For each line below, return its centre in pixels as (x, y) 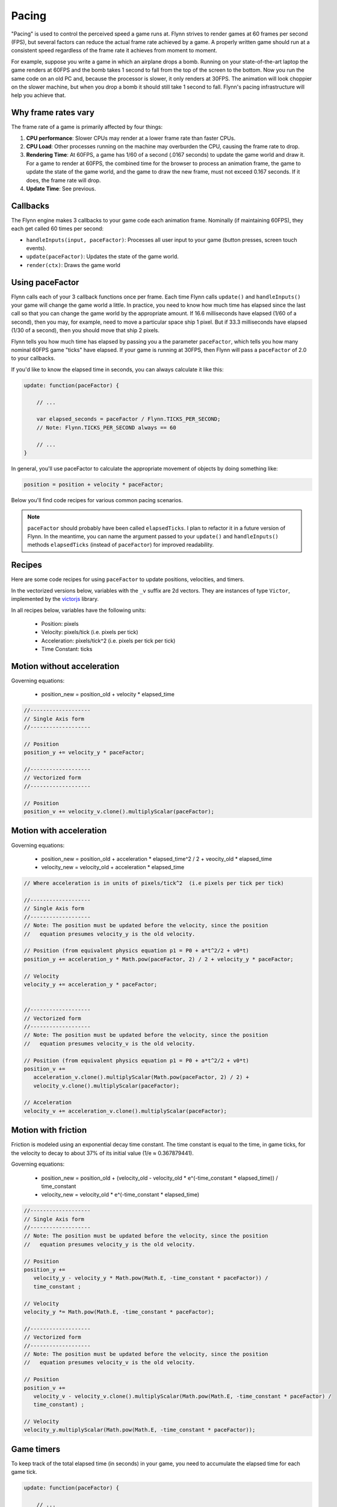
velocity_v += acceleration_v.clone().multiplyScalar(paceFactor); (125, 1111)
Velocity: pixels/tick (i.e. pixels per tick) (90, 632)
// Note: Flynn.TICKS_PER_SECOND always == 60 (107, 427)
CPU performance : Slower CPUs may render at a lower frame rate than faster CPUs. (131, 138)
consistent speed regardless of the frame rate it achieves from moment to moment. (114, 51)
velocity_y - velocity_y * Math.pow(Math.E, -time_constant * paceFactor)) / (151, 1278)
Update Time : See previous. (61, 188)
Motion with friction (49, 1130)
